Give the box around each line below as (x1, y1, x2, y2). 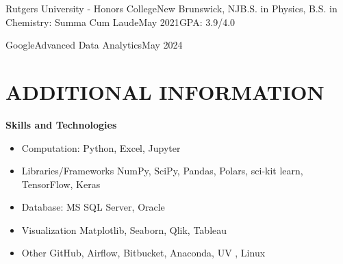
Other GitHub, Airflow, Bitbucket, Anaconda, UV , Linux (21, 246, 266, 260)
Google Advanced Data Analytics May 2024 (5, 38, 183, 52)
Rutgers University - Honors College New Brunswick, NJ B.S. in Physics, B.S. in (5, 1, 338, 15)
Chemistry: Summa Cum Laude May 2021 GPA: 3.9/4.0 (5, 14, 236, 29)
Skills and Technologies (5, 117, 117, 131)
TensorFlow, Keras (21, 176, 101, 191)
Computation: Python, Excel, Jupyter (21, 140, 181, 155)
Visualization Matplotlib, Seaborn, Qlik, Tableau (21, 222, 227, 237)
